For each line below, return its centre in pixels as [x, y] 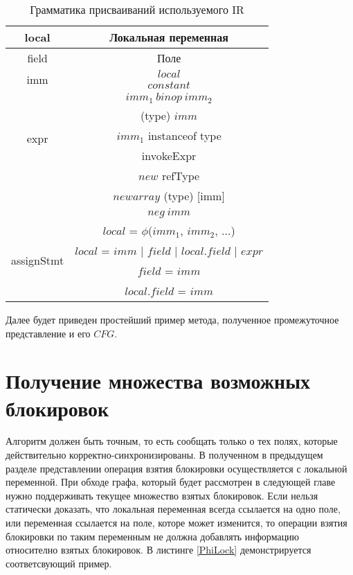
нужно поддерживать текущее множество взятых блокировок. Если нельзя [162, 495]
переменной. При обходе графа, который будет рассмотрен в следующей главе [171, 482]
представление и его [48, 333]
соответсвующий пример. [59, 563]
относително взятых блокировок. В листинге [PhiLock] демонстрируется [159, 550]
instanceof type [184, 135]
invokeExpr [169, 155]
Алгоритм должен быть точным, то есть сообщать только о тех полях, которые [172, 441]
